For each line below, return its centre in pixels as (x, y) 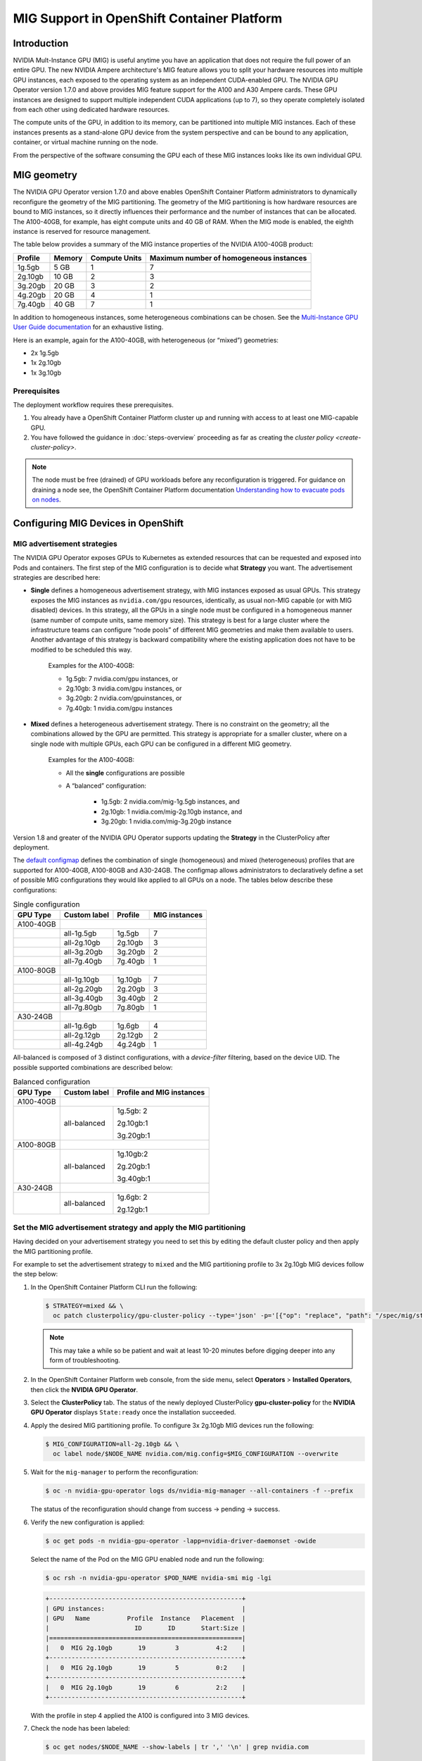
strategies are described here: (57, 577)
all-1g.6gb (80, 1026)
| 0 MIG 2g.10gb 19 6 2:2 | (146, 1687)
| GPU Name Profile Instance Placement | (146, 1618)
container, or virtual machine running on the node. (85, 142)
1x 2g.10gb (46, 363)
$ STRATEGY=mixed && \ (84, 1306)
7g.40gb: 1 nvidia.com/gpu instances (119, 708)
